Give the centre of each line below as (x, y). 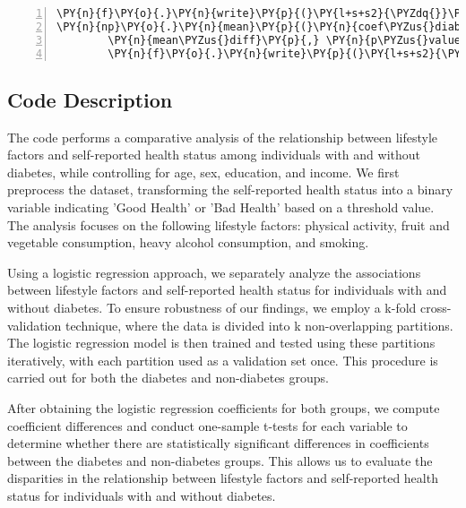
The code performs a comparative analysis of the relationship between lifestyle (223, 137)
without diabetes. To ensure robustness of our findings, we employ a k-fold (212, 308)
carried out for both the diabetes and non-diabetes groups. (168, 378)
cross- (436, 308)
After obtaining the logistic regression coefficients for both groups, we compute (224, 408)
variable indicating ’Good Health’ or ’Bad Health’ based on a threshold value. (221, 207)
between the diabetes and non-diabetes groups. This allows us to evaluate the (220, 460)
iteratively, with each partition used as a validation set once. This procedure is (223, 360)
